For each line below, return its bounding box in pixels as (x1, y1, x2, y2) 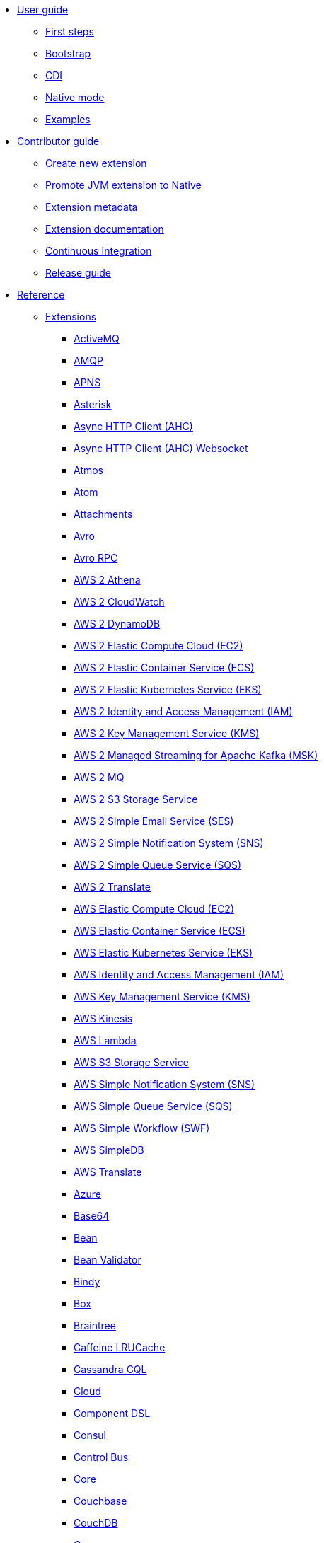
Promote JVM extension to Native (45, 179, 202, 191)
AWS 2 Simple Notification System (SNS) (74, 837, 264, 849)
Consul (74, 1429, 106, 1441)
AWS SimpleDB (74, 1144, 144, 1156)
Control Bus (74, 1451, 129, 1463)
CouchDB (74, 1517, 118, 1529)
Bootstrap (45, 47, 91, 59)
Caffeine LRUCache (74, 1341, 166, 1353)
